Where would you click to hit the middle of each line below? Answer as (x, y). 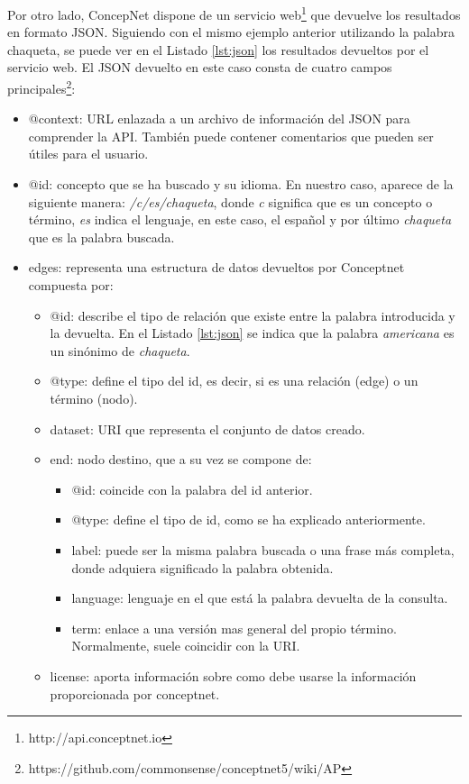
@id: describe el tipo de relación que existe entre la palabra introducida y (253, 315)
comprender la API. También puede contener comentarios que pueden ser (231, 136)
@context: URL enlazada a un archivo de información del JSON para (219, 119)
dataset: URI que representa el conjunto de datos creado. (207, 428)
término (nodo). (94, 398)
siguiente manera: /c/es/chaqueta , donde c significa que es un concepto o (230, 201)
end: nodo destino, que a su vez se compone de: (181, 459)
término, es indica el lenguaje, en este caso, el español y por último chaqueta (240, 219)
